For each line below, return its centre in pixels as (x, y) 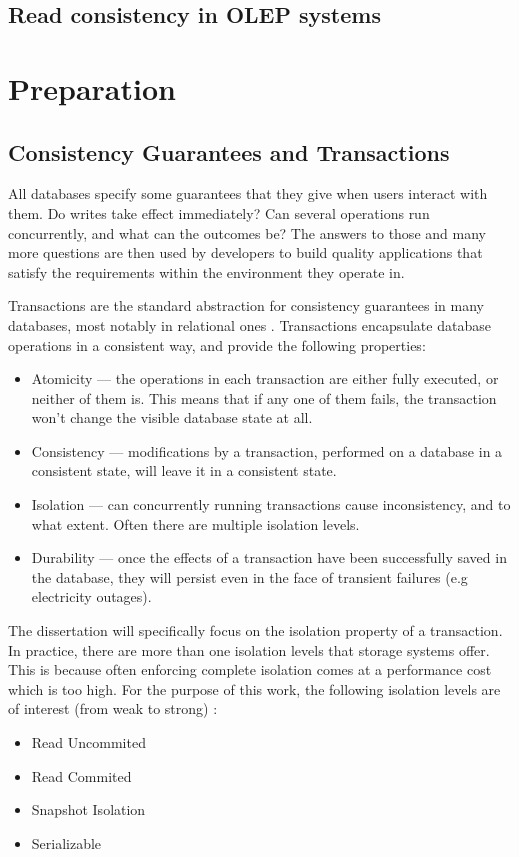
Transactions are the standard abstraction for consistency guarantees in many (246, 305)
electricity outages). (91, 596)
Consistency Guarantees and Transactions (229, 151)
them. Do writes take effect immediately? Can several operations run (219, 212)
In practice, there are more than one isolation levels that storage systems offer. (249, 649)
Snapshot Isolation (88, 809)
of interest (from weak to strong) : (113, 708)
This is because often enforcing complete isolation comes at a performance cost (250, 669)
